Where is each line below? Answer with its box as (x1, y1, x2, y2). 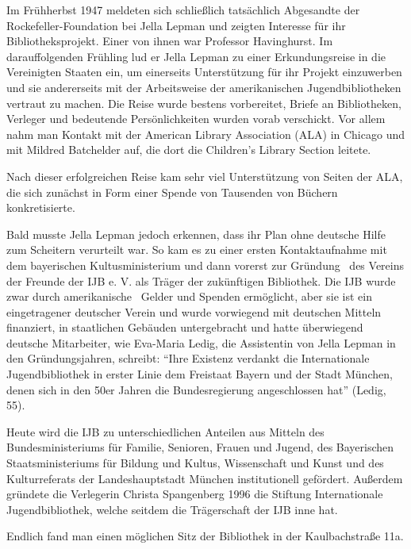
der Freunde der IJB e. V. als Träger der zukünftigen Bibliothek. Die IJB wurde (6, 272, 396, 289)
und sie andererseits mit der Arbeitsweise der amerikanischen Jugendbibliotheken (6, 79, 401, 95)
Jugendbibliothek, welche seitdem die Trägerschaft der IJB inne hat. (6, 501, 338, 517)
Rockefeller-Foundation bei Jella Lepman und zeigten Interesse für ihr (6, 17, 346, 33)
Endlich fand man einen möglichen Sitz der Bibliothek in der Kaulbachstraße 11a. (6, 528, 404, 544)
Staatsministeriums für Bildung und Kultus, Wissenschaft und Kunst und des (6, 455, 384, 471)
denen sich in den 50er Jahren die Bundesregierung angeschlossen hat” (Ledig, (6, 381, 386, 397)
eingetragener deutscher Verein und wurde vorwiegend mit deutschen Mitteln (6, 303, 382, 320)
